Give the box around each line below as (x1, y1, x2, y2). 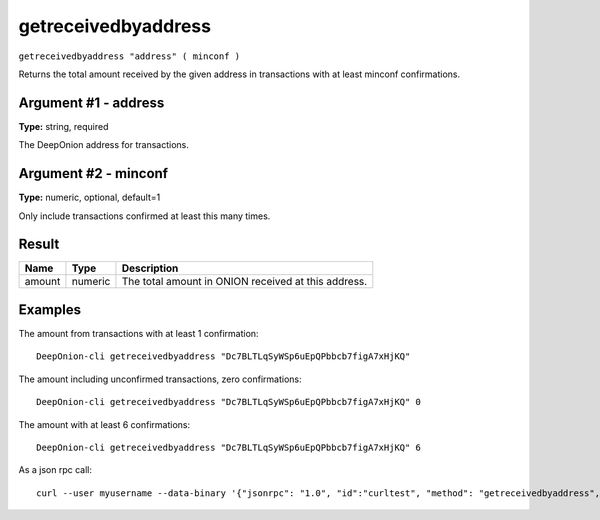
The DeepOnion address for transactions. (18, 139, 189, 151)
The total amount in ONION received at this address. (121, 275, 368, 289)
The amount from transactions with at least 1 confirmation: (18, 327, 259, 339)
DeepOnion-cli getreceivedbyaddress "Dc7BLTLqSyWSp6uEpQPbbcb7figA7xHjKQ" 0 (36, 396, 422, 408)
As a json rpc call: (18, 464, 92, 476)
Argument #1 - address (18, 94, 165, 111)
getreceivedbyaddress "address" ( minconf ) (18, 50, 241, 62)
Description (121, 261, 179, 275)
